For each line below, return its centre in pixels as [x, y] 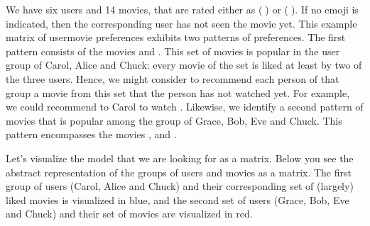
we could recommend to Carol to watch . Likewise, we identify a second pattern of [185, 107]
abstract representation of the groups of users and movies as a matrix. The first [179, 172]
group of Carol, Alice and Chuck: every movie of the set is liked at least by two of [184, 65]
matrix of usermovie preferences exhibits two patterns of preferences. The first [176, 37]
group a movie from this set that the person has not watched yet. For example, [178, 92]
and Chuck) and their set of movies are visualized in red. [129, 214]
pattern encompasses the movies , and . [91, 134]
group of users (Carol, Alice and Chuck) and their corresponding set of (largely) [180, 186]
